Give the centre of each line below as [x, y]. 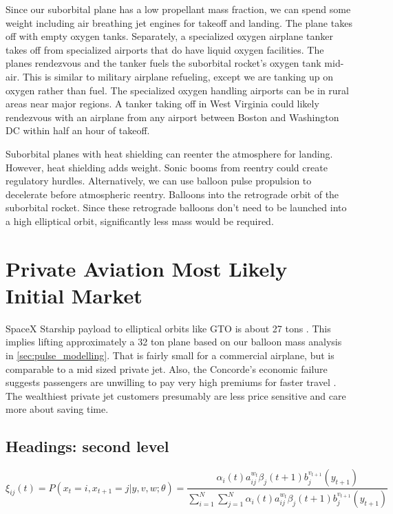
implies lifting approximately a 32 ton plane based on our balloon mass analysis [174, 342]
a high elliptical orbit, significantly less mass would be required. [140, 221]
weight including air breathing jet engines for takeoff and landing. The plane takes [179, 22]
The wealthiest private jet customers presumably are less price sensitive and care [176, 395]
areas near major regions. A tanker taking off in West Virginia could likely [162, 104]
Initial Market [74, 295]
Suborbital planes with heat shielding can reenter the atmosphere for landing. [169, 153]
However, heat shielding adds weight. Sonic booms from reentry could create [167, 167]
